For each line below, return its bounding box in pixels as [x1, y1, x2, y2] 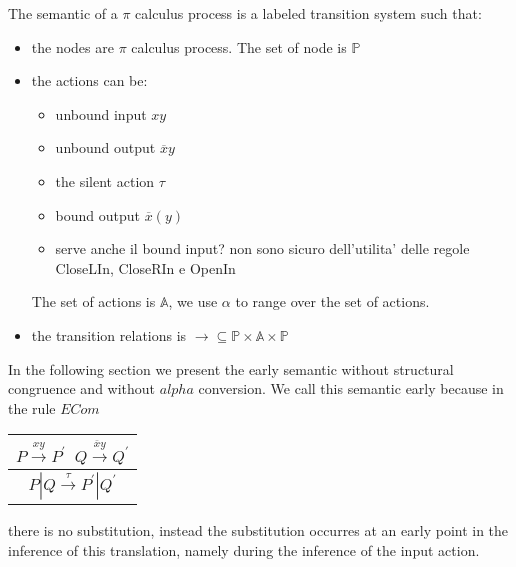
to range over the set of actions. [235, 291, 430, 312]
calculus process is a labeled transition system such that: [135, 3, 482, 23]
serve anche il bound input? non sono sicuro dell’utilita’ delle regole [55, 238, 470, 259]
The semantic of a [8, 3, 118, 23]
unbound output [55, 137, 156, 158]
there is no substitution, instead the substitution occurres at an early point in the [8, 520, 509, 541]
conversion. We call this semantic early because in [198, 378, 504, 399]
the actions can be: [31, 70, 148, 91]
